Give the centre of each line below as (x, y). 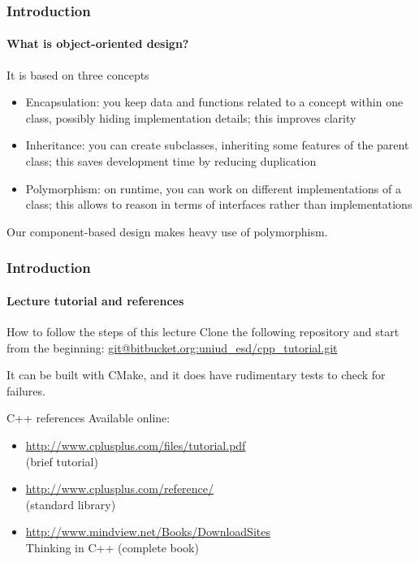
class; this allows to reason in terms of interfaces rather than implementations (219, 204)
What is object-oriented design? (98, 43)
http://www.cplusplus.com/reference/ (120, 489)
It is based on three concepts (78, 74)
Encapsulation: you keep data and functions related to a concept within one (214, 102)
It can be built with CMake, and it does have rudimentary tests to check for (196, 375)
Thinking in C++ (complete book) (112, 547)
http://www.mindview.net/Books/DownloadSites (148, 532)
